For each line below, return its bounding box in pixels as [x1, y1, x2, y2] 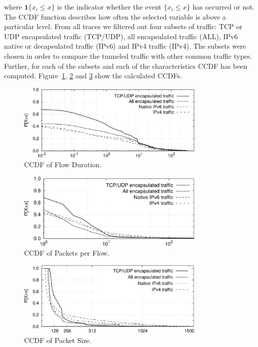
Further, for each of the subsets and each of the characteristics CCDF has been [4, 60, 247, 71]
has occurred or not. [192, 2, 255, 12]
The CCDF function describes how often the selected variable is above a [4, 11, 226, 22]
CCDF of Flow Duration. [24, 159, 102, 170]
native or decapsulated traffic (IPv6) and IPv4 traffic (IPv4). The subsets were [4, 41, 246, 51]
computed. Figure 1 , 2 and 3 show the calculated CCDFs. [4, 70, 182, 81]
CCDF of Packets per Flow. [24, 248, 109, 258]
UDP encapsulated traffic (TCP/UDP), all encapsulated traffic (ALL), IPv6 [4, 31, 238, 41]
